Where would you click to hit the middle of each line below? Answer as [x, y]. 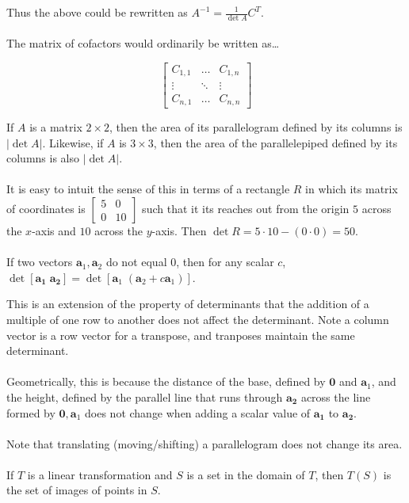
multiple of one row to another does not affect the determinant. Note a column [198, 319]
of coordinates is [46, 208]
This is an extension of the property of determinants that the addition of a [188, 304]
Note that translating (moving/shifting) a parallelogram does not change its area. [204, 443]
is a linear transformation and [100, 474]
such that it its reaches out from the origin [246, 208]
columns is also [43, 158]
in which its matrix [352, 189]
